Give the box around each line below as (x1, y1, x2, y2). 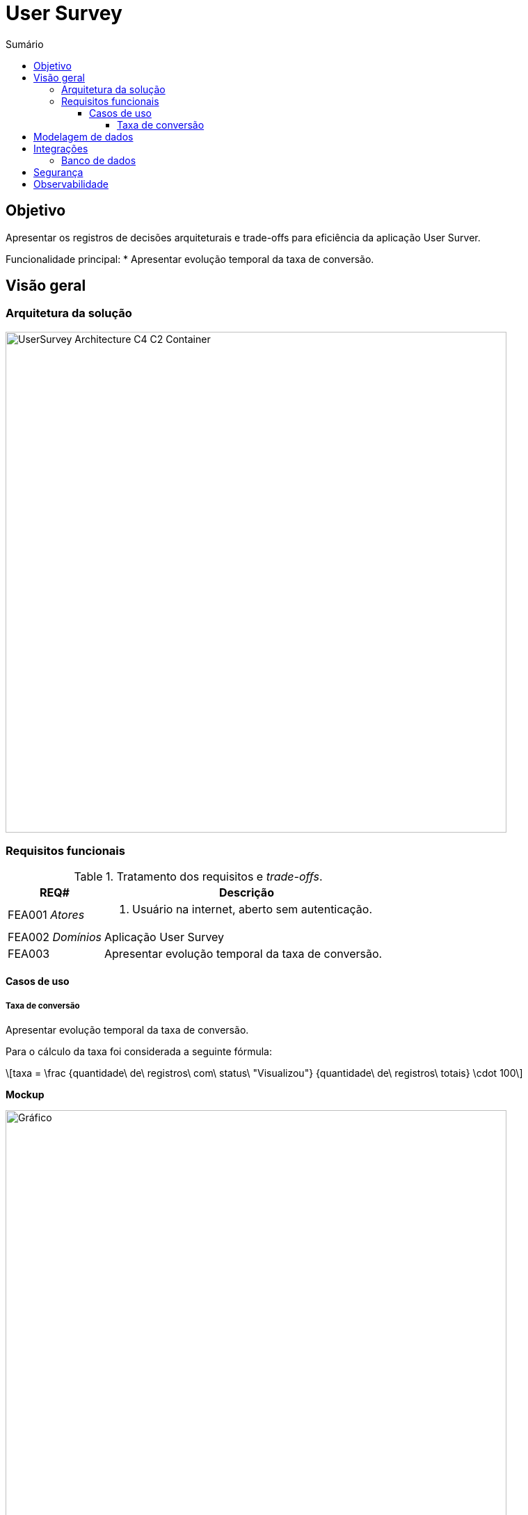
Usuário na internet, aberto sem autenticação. (131, 901, 373, 916)
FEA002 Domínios (8, 929, 102, 944)
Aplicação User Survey (104, 929, 225, 944)
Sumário (6, 38, 44, 50)
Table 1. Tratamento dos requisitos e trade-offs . (74, 869, 323, 883)
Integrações (33, 142, 88, 154)
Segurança (33, 166, 83, 178)
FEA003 (8, 946, 50, 961)
